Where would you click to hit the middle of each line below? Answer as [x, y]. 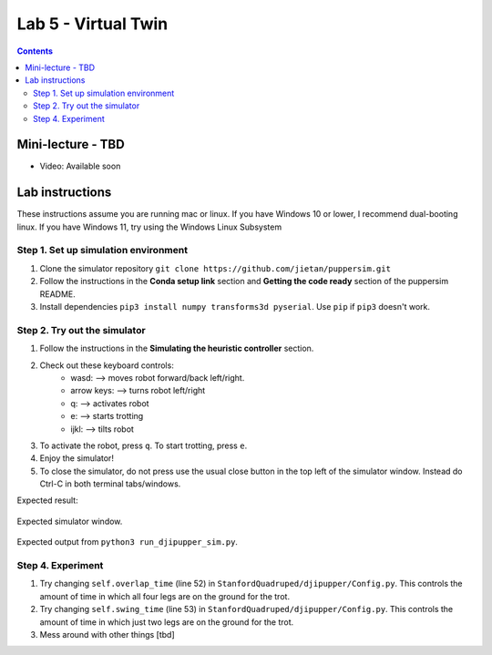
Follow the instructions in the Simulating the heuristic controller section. [177, 348]
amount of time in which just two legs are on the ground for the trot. [167, 622]
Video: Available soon [80, 166]
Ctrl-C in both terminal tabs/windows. [110, 484]
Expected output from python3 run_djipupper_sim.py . [128, 542]
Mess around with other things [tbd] [107, 634]
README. [58, 294]
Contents [35, 51]
